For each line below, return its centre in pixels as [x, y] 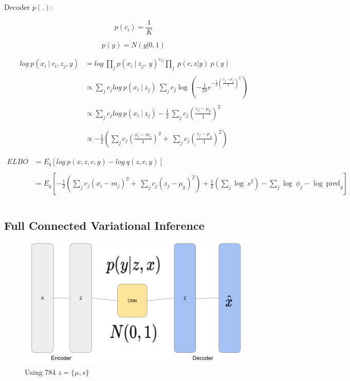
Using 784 [40, 371]
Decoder [17, 7]
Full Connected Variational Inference [104, 225]
